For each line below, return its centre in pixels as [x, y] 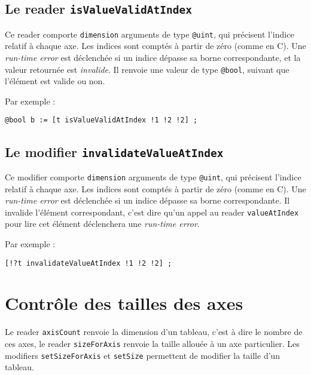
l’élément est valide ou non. [55, 81]
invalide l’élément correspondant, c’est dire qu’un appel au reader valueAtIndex [152, 212]
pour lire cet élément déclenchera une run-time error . [102, 224]
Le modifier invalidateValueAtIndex [114, 151]
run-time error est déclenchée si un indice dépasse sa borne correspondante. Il [147, 200]
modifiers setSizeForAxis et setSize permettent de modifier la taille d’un [143, 355]
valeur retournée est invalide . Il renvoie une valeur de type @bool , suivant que [147, 69]
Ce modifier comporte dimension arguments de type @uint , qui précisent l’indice [153, 176]
